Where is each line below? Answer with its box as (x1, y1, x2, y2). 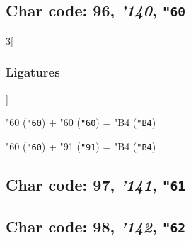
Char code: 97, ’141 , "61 (6, 173, 185, 195)
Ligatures (6, 63, 60, 81)
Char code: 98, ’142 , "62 (6, 215, 185, 237)
